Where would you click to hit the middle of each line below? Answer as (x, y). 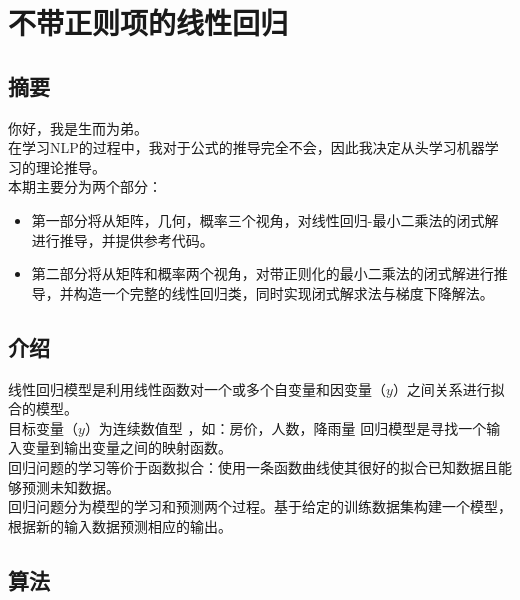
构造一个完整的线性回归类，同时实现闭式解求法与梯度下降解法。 (283, 292)
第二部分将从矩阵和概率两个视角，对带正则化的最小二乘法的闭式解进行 (262, 273)
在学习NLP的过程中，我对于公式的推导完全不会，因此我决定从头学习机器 (246, 147)
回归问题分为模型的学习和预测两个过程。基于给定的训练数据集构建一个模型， (260, 506)
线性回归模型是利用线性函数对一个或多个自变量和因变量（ (197, 388)
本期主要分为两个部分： (85, 186)
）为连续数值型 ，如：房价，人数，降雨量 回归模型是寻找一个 (285, 427)
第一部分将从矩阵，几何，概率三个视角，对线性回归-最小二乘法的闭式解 (265, 219)
